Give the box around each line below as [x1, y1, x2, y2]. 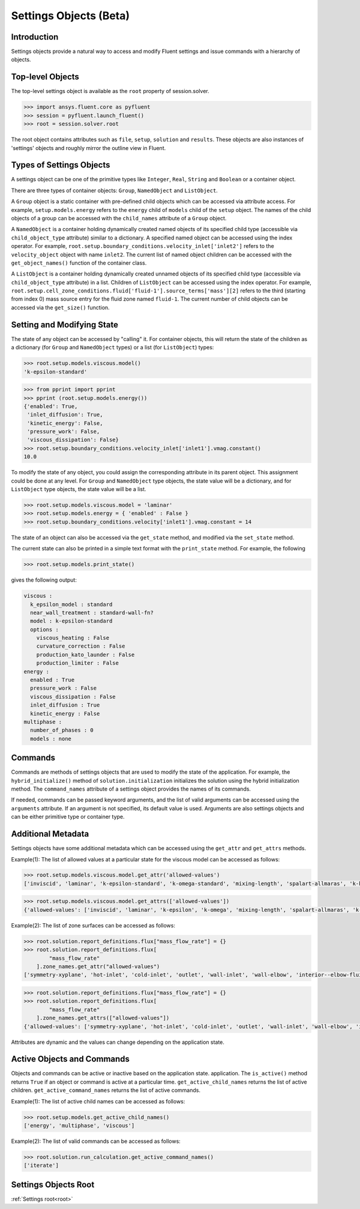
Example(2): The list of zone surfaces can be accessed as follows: [11, 921, 175, 929]
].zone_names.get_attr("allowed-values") [36, 963, 160, 969]
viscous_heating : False [36, 635, 110, 642]
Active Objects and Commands [11, 1054, 130, 1064]
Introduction [11, 32, 59, 42]
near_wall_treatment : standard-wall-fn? [30, 609, 154, 616]
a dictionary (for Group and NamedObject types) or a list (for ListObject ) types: [11, 344, 214, 351]
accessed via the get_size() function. [11, 304, 110, 311]
